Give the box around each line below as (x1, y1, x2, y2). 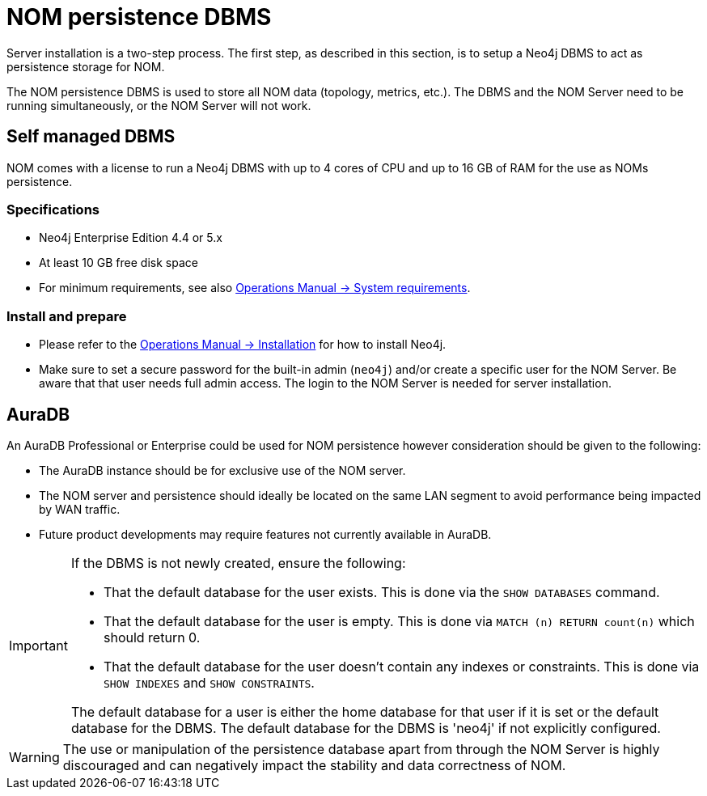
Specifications (6, 201, 99, 218)
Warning (9, 748, 60, 765)
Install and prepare (6, 307, 127, 324)
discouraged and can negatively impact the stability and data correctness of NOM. (62, 756, 566, 773)
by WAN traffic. (39, 502, 121, 516)
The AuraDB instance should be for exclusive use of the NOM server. (39, 463, 406, 477)
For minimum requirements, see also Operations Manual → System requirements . (39, 281, 471, 295)
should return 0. (103, 629, 201, 646)
